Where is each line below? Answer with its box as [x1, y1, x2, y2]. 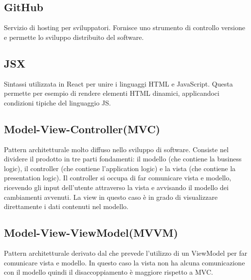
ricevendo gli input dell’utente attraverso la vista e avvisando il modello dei [4, 182, 229, 192]
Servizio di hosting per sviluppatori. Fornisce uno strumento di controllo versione [4, 22, 245, 33]
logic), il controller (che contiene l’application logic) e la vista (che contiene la [4, 163, 236, 173]
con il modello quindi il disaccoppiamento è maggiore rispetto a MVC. [4, 267, 213, 277]
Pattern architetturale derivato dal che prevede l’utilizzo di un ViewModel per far [4, 247, 248, 258]
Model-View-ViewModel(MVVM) [4, 225, 178, 240]
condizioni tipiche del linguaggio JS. [4, 97, 111, 107]
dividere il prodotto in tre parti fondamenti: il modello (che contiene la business [4, 154, 242, 164]
